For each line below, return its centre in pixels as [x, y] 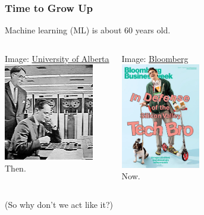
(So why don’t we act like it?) [59, 204]
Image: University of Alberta [57, 58]
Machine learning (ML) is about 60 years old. [88, 30]
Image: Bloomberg [155, 58]
